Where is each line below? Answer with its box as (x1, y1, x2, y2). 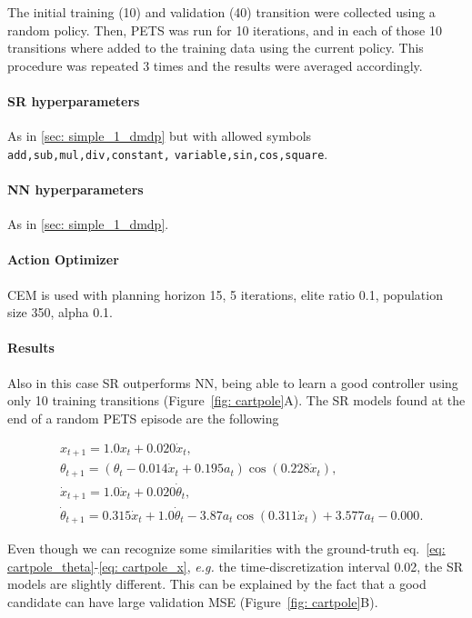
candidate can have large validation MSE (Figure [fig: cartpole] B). (7, 592, 378, 611)
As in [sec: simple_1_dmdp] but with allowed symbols (7, 126, 312, 145)
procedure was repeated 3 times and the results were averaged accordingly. (7, 55, 423, 75)
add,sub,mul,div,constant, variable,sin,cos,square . (7, 144, 328, 163)
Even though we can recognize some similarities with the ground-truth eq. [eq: (7, 538, 446, 557)
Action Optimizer (7, 250, 119, 269)
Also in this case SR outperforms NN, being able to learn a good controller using (7, 373, 458, 392)
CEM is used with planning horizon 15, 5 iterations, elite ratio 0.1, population (7, 284, 443, 304)
